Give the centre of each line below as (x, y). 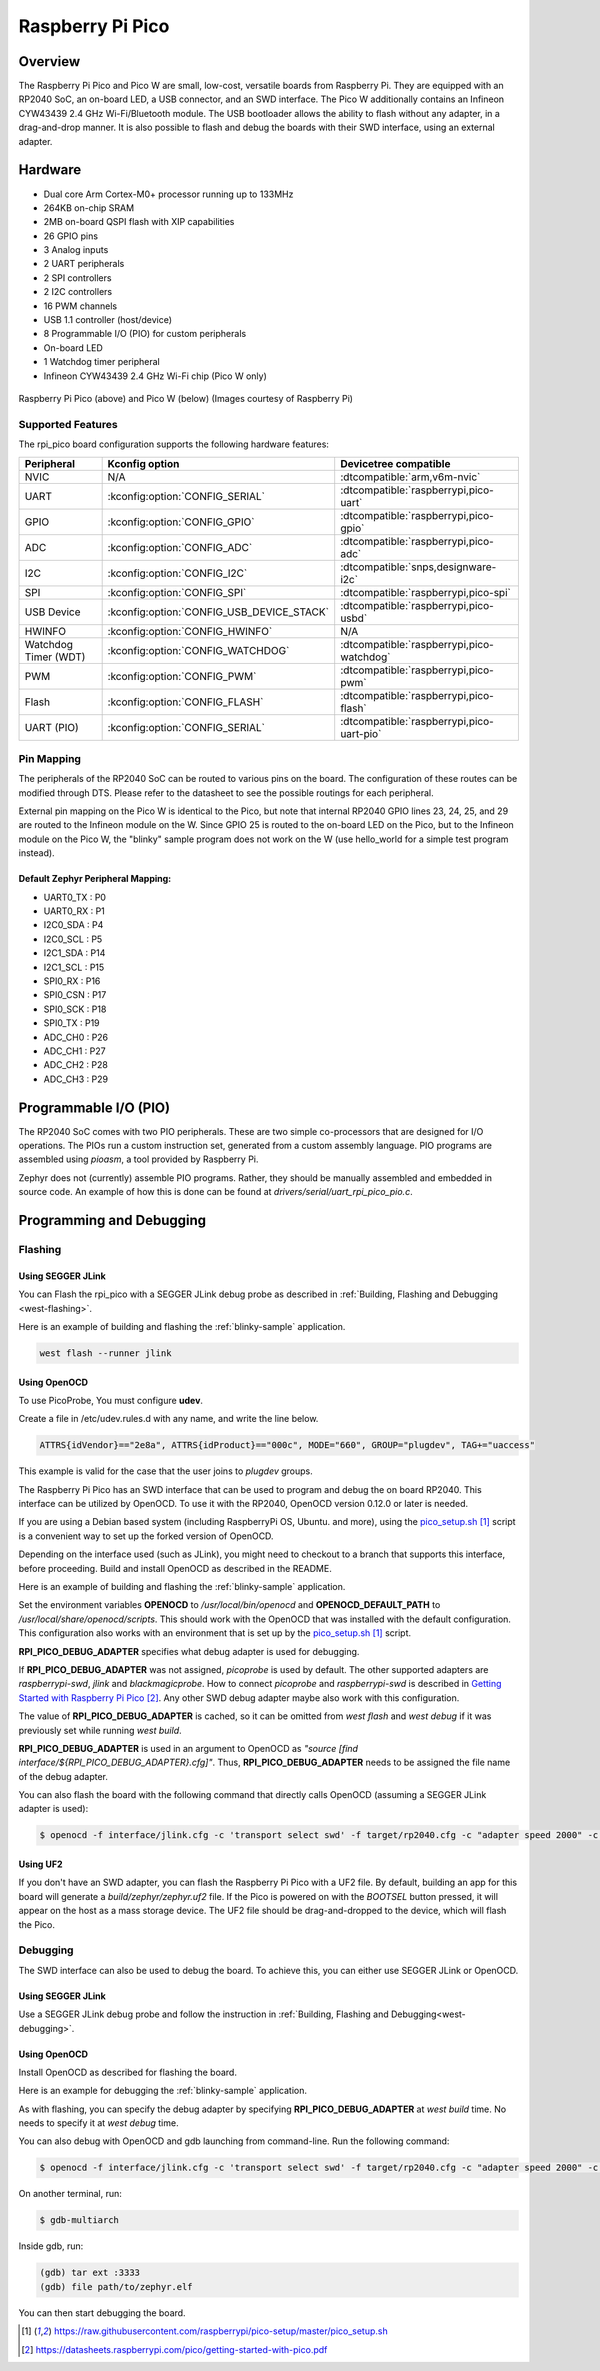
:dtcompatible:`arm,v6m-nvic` (410, 477)
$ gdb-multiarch (79, 2220)
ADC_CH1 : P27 (74, 1051)
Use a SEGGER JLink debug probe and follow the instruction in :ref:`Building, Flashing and (203, 2014)
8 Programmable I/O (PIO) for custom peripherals (145, 334)
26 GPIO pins (71, 236)
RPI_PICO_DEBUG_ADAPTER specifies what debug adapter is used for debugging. (189, 1651)
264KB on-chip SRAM (89, 207)
